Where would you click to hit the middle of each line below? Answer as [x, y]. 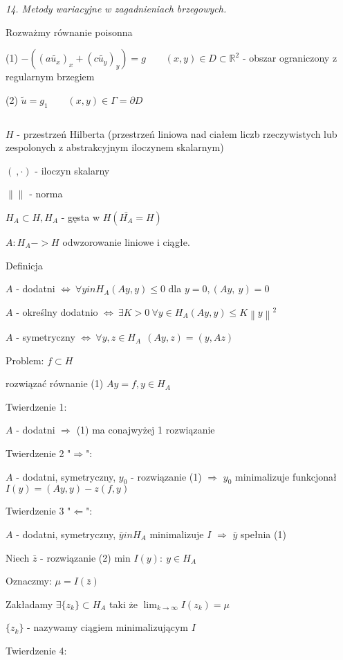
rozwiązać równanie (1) [55, 383]
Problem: [25, 360]
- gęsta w [81, 216]
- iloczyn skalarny [72, 170]
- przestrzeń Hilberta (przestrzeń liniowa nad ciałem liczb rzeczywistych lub [177, 133]
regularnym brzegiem [50, 77]
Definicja [24, 265]
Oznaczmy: [29, 581]
